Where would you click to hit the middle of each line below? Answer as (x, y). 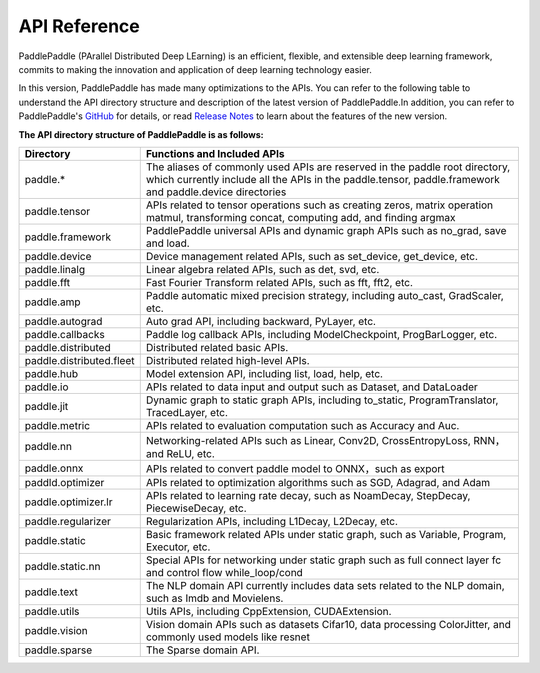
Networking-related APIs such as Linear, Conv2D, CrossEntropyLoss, (308, 440)
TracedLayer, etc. (187, 412)
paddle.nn (48, 446)
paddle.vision (56, 630)
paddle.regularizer (68, 521)
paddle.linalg (54, 269)
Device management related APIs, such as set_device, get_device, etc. (312, 256)
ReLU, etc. (190, 453)
